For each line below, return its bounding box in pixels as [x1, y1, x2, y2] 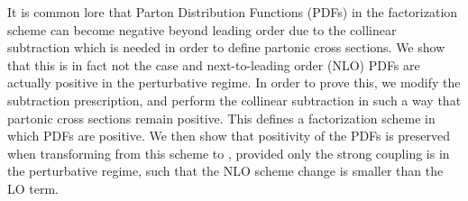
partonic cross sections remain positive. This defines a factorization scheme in [7, 108, 436, 127]
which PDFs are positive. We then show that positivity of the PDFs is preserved [7, 126, 451, 145]
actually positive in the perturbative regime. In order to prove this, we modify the [7, 73, 461, 92]
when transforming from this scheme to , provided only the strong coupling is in [7, 143, 450, 162]
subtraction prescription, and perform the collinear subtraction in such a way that [7, 90, 462, 109]
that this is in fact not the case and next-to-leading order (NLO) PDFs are [7, 55, 420, 74]
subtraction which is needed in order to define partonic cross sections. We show [7, 38, 445, 57]
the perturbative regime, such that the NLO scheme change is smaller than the [7, 161, 444, 180]
